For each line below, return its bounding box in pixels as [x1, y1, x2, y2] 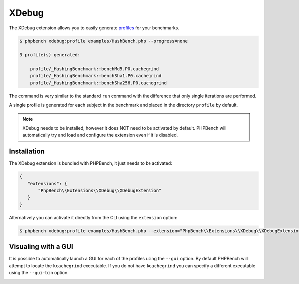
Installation [9, 147, 45, 156]
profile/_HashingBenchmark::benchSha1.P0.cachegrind [30, 73, 162, 79]
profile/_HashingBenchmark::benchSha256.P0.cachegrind [30, 80, 167, 86]
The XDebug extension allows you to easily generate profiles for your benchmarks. [9, 25, 179, 31]
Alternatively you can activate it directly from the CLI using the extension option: [9, 214, 178, 220]
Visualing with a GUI [9, 242, 73, 251]
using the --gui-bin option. [9, 270, 69, 276]
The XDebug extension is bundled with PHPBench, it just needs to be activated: [9, 160, 173, 166]
